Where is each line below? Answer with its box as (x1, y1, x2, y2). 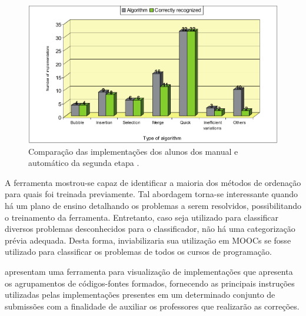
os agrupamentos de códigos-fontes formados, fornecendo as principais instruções (5, 277, 295, 289)
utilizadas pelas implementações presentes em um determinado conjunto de (5, 288, 275, 301)
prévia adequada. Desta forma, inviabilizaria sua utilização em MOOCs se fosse (5, 234, 291, 246)
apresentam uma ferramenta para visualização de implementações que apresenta (5, 265, 293, 278)
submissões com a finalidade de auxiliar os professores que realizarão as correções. (5, 300, 300, 312)
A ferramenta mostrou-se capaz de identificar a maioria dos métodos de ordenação (5, 176, 301, 188)
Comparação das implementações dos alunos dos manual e (28, 145, 238, 157)
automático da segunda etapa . (28, 157, 139, 169)
